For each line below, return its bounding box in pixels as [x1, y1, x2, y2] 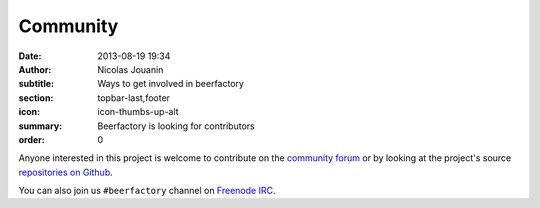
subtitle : [18, 78, 55, 90]
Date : [18, 50, 42, 62]
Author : [18, 63, 52, 75]
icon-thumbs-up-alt [97, 106, 179, 118]
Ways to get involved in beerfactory [97, 78, 245, 90]
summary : [18, 120, 63, 132]
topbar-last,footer [97, 91, 170, 104]
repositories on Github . [18, 166, 114, 178]
